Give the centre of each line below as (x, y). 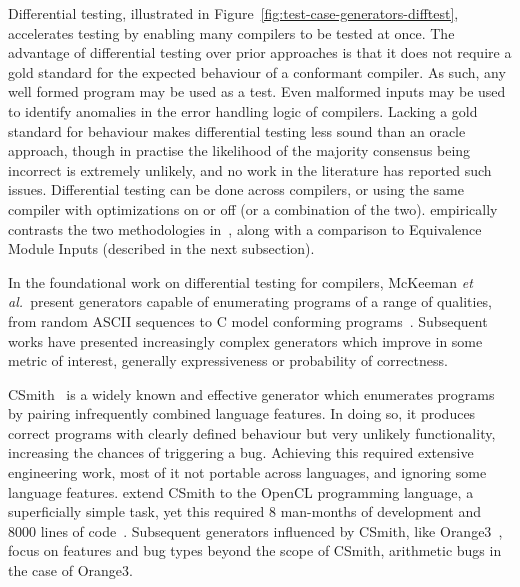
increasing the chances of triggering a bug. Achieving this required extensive (241, 452)
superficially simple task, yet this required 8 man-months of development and (245, 511)
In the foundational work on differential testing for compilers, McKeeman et (240, 281)
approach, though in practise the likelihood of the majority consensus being (239, 150)
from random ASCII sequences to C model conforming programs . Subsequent (248, 320)
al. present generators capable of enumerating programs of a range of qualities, (250, 301)
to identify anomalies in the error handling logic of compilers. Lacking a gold (243, 110)
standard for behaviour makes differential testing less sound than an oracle (237, 130)
